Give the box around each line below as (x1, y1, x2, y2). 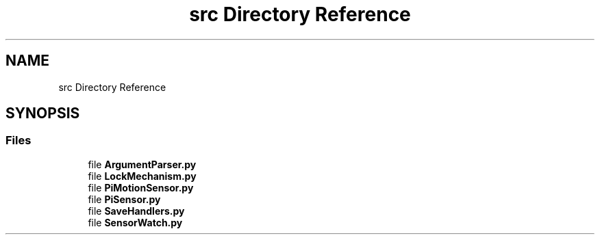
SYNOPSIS (5, 105, 80, 122)
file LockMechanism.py (88, 170, 197, 182)
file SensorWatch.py (88, 216, 183, 228)
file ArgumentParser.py (88, 158, 197, 170)
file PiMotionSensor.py (88, 181, 194, 194)
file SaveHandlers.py (88, 204, 185, 217)
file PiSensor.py (88, 193, 161, 205)
